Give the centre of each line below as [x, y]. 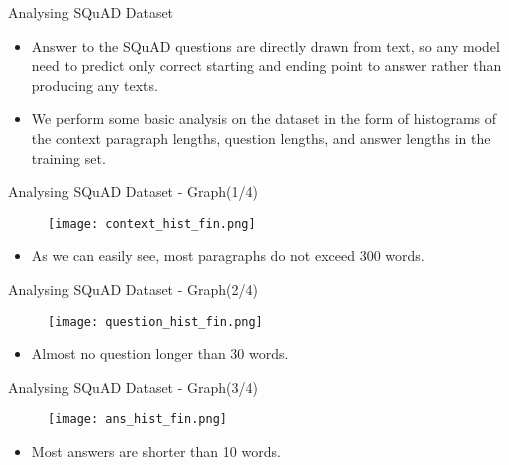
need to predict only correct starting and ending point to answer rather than [266, 65]
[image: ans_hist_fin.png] [137, 419]
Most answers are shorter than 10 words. [156, 451]
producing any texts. [94, 84]
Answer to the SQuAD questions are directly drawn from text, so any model [265, 45]
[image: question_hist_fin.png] [155, 321]
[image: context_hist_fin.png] [152, 223]
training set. [68, 157]
